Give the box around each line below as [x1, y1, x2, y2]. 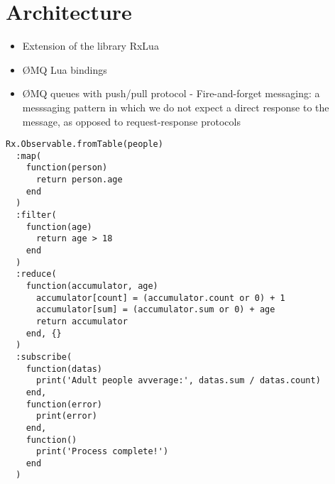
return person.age [35, 175, 123, 185]
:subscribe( [16, 351, 72, 362]
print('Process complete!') [35, 446, 169, 457]
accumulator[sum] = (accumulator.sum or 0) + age [35, 304, 275, 315]
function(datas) [26, 363, 103, 374]
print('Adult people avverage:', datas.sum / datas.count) [35, 375, 321, 386]
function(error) [26, 399, 103, 409]
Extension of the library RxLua [22, 38, 159, 53]
